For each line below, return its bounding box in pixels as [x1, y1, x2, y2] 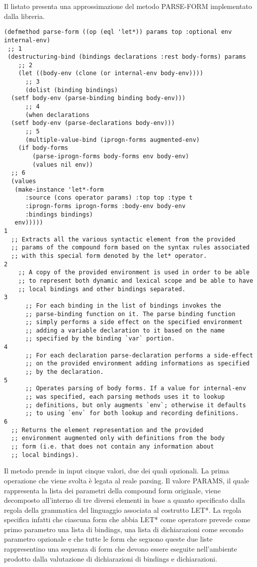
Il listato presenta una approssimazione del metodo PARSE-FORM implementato [4, 1, 252, 11]
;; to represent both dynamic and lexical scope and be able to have [18, 277, 254, 284]
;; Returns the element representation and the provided [11, 426, 203, 434]
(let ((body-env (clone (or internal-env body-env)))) [18, 70, 203, 77]
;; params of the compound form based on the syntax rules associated [11, 244, 250, 251]
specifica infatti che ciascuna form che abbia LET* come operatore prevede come [4, 514, 251, 525]
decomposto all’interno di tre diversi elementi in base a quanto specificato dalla [4, 495, 245, 505]
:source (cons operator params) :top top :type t [25, 194, 193, 202]
